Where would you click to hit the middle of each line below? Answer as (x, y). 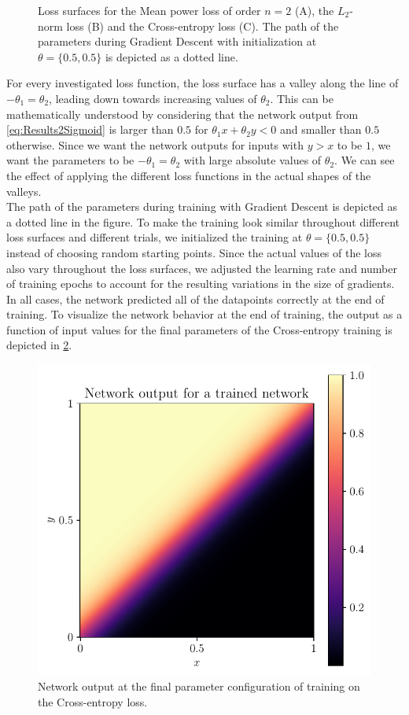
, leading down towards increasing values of (153, 98)
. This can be (302, 98)
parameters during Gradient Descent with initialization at (177, 41)
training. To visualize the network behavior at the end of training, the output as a (204, 314)
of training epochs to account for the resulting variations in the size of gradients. (201, 284)
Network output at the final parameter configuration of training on (199, 686)
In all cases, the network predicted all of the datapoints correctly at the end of (195, 299)
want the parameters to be (70, 160)
